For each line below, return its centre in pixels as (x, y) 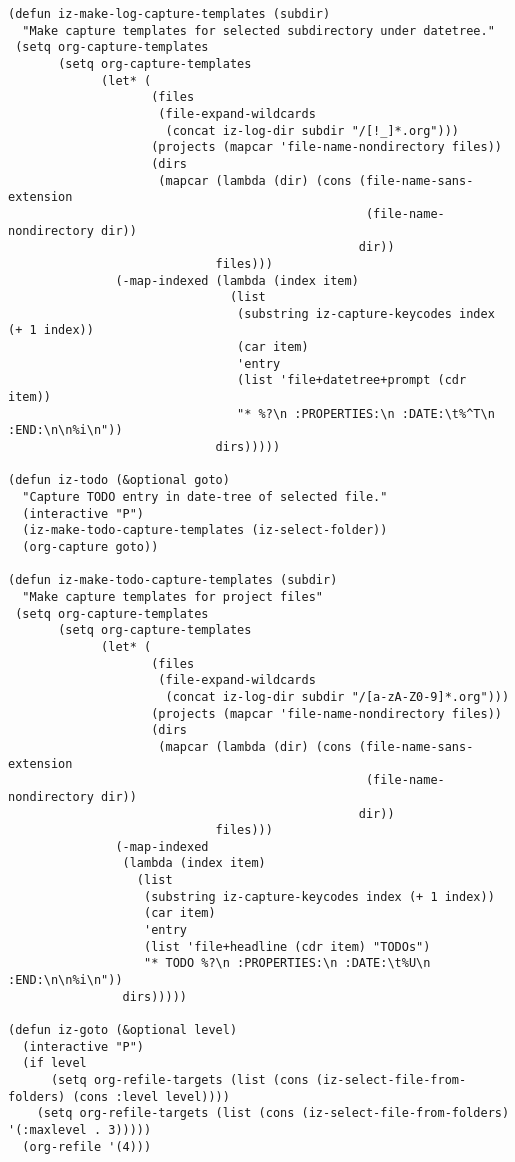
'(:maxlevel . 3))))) (80, 1129)
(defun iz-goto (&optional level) (123, 1030)
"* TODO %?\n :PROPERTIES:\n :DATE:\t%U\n (287, 963)
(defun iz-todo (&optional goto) (119, 480)
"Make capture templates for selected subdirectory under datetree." (258, 30)
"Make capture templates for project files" (172, 596)
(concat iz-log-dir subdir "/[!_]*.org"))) (312, 130)
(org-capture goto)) (90, 547)
